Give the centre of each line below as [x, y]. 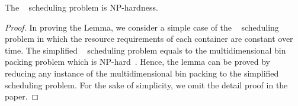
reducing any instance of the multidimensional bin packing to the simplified [142, 73]
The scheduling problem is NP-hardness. [81, 7]
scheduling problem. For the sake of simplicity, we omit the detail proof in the [146, 85]
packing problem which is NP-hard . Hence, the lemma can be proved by [137, 62]
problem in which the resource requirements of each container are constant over [149, 39]
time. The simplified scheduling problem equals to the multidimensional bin [145, 50]
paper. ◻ [22, 96]
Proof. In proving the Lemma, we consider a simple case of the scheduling [142, 27]
